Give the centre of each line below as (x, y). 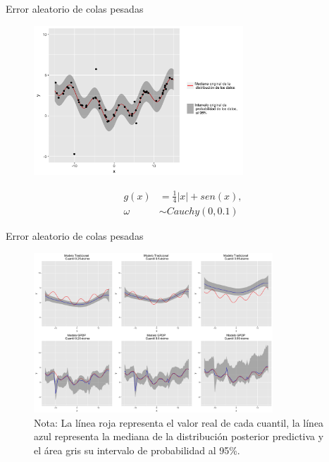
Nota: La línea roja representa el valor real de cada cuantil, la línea (179, 422)
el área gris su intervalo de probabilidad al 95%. (137, 450)
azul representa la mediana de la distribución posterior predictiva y (179, 436)
